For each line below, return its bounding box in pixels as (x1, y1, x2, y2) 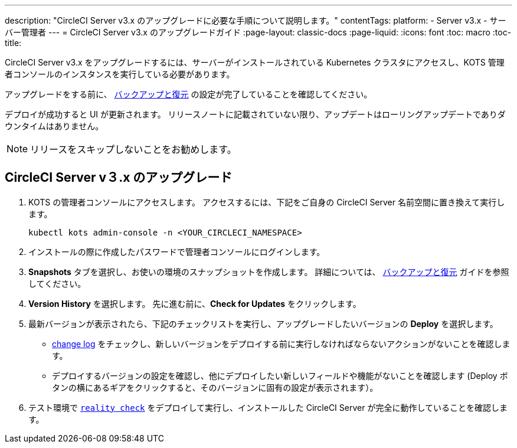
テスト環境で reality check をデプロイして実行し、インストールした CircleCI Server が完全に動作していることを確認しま (28, 402, 508, 413)
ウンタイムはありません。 (5, 121, 104, 131)
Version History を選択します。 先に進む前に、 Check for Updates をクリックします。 (28, 298, 361, 309)
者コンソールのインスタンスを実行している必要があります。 (5, 69, 235, 79)
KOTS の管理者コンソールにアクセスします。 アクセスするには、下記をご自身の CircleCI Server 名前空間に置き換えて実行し (28, 197, 505, 207)
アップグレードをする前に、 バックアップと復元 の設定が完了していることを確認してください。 (5, 89, 372, 99)
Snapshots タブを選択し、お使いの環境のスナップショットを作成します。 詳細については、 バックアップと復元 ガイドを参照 (28, 266, 509, 277)
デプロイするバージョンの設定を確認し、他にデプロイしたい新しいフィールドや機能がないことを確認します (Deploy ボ (52, 370, 508, 381)
